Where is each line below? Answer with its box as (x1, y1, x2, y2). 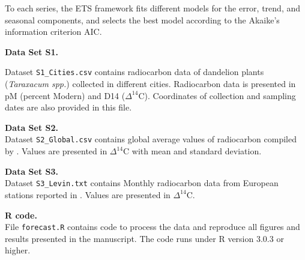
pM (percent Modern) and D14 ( (5, 89, 125, 101)
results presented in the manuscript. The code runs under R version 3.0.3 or (5, 232, 284, 244)
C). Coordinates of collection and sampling (138, 89, 296, 101)
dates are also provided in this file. (5, 101, 132, 113)
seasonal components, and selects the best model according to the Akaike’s (5, 13, 280, 26)
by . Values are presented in (5, 145, 107, 157)
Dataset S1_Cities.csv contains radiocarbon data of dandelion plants (5, 65, 264, 78)
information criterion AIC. (5, 25, 102, 38)
